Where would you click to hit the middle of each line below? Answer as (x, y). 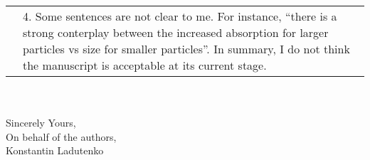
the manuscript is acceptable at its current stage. (145, 65)
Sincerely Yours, (41, 123)
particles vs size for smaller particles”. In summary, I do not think (186, 49)
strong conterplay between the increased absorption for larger (176, 32)
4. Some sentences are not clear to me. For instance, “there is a (180, 16)
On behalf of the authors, (61, 136)
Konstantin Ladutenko (55, 150)
